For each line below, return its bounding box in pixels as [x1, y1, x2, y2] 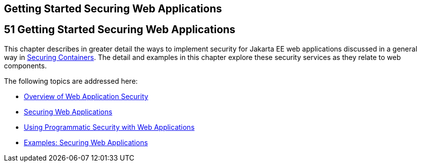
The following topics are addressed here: [4, 76, 138, 85]
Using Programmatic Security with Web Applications [24, 122, 195, 131]
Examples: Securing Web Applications [24, 138, 148, 147]
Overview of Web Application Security [24, 92, 148, 101]
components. [4, 61, 47, 70]
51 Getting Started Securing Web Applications [4, 23, 236, 36]
